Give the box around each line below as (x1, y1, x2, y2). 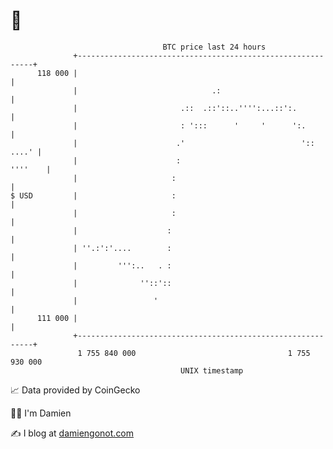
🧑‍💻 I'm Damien (10, 407, 72, 419)
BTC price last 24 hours (162, 42, 267, 52)
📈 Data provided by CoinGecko (10, 384, 141, 396)
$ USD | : (10, 190, 177, 201)
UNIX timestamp (180, 365, 244, 376)
